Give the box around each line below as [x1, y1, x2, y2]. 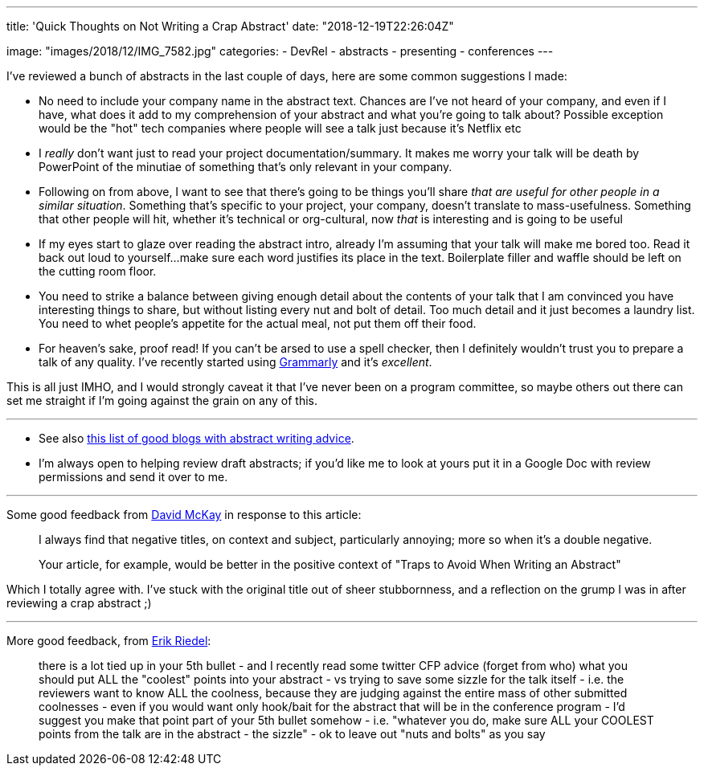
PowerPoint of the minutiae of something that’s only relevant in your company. [39, 160, 452, 174]
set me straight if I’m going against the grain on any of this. [6, 394, 317, 407]
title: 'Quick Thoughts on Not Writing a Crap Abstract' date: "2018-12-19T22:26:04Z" [6, 19, 454, 33]
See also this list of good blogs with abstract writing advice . [39, 431, 354, 445]
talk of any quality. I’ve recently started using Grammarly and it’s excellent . [39, 355, 432, 369]
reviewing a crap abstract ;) [6, 596, 152, 610]
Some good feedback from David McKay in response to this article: [6, 508, 362, 521]
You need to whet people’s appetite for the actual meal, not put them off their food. [39, 317, 477, 330]
